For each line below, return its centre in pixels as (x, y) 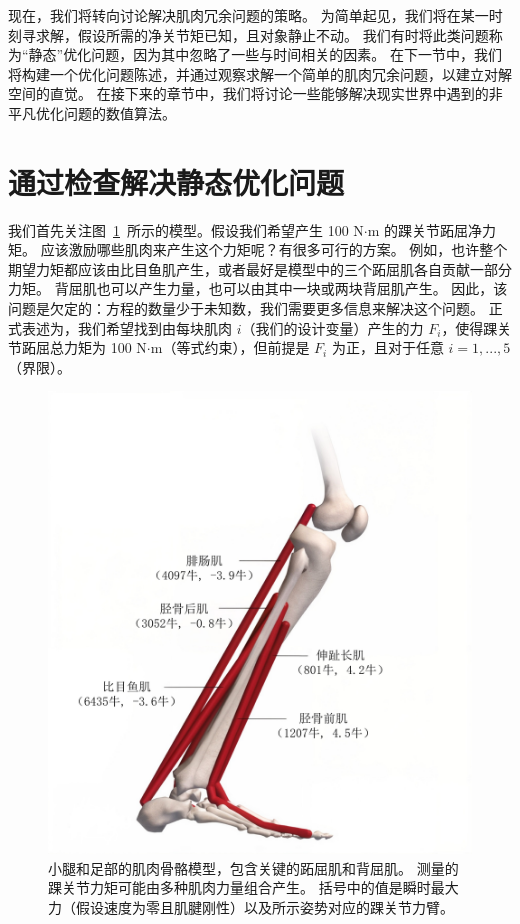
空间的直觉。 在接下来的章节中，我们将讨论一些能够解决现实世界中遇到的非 (255, 93)
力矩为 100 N (105, 347)
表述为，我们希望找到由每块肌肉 (126, 327)
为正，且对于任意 (387, 347)
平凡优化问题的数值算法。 (92, 112)
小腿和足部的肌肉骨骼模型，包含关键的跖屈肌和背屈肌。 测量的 (253, 867)
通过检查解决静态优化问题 (176, 181)
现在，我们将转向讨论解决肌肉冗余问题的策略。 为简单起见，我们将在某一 (248, 15)
